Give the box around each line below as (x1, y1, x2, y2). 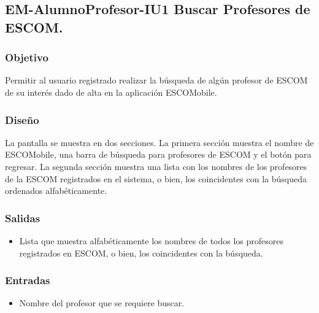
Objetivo (5, 50, 48, 65)
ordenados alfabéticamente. (5, 184, 107, 197)
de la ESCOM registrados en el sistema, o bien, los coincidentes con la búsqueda (5, 172, 307, 185)
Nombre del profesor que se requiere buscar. (19, 296, 185, 309)
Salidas (5, 210, 40, 225)
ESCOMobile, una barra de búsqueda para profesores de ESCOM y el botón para (5, 148, 312, 161)
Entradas (5, 272, 50, 288)
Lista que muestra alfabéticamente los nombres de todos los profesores (19, 234, 284, 247)
